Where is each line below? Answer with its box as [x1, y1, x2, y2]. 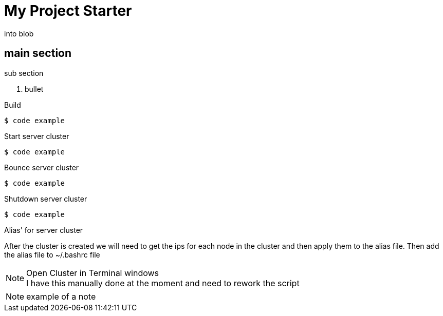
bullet [25, 84, 44, 93]
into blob [4, 29, 34, 38]
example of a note [26, 291, 96, 302]
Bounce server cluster [4, 163, 79, 172]
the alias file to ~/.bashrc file [4, 250, 100, 259]
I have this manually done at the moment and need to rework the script [26, 278, 300, 288]
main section [4, 47, 72, 60]
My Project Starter [4, 2, 132, 19]
